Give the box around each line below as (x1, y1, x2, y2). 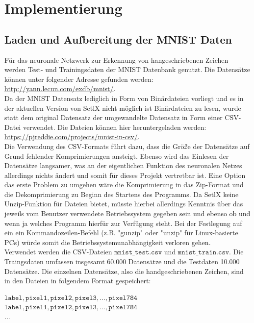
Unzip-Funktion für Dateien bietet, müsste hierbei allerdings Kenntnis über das (4, 199, 243, 209)
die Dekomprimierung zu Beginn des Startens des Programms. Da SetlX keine (4, 189, 239, 199)
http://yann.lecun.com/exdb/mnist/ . (4, 83, 116, 94)
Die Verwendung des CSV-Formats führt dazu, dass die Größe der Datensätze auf (4, 141, 250, 151)
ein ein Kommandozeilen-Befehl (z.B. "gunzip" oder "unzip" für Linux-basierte (4, 227, 238, 238)
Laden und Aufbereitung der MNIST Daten (4, 31, 232, 47)
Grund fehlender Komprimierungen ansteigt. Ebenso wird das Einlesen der (4, 150, 229, 161)
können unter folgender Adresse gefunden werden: (4, 74, 153, 84)
